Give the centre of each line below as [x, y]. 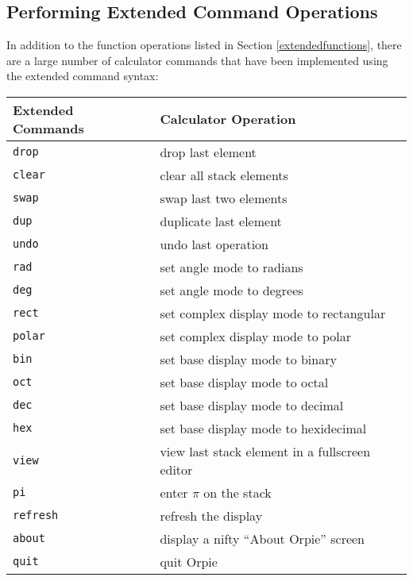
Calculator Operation [228, 119]
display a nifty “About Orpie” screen [262, 538]
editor [176, 469]
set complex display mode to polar [256, 336]
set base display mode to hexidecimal [263, 428]
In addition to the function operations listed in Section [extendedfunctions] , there [204, 45]
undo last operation [214, 244]
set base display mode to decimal [252, 405]
